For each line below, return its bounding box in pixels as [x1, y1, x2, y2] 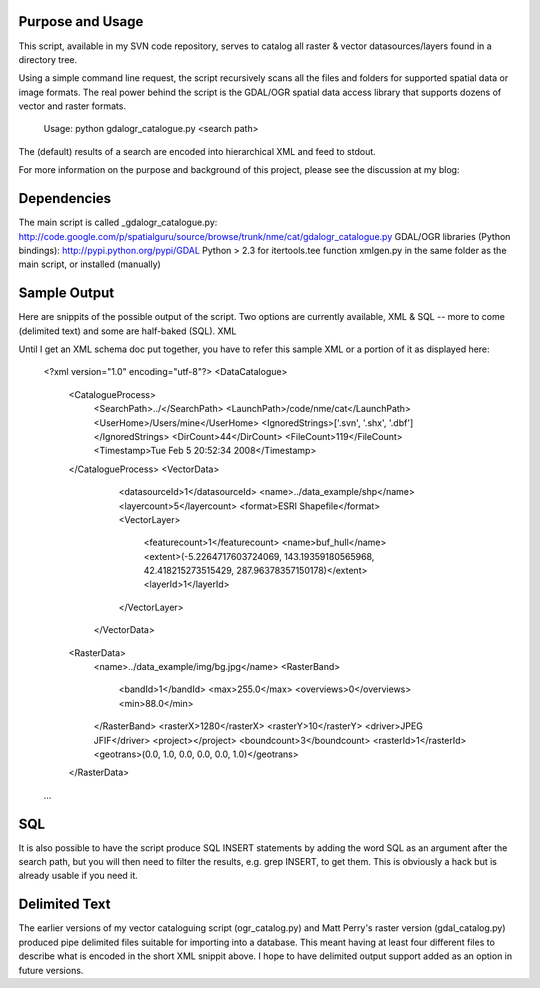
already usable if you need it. [18, 870, 139, 882]
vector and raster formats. [18, 100, 127, 112]
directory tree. [18, 53, 78, 65]
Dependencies [18, 190, 112, 207]
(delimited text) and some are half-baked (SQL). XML [18, 325, 237, 337]
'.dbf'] [388, 416, 414, 429]
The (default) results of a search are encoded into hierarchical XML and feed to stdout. [18, 145, 377, 157]
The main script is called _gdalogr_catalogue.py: [18, 216, 218, 229]
